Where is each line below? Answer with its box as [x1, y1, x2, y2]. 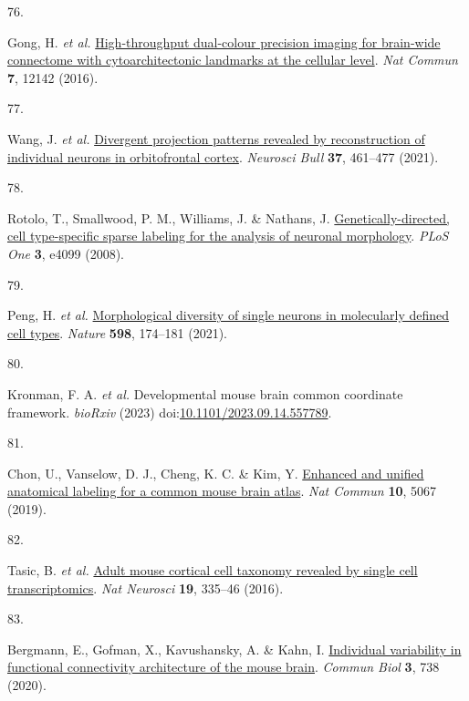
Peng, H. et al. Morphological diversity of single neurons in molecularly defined [7, 305, 450, 325]
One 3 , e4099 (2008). [7, 243, 124, 263]
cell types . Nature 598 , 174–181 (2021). [7, 323, 227, 342]
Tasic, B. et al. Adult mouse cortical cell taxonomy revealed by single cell [7, 561, 418, 580]
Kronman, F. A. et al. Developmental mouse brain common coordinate [7, 384, 403, 403]
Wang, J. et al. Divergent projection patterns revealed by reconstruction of [7, 129, 425, 148]
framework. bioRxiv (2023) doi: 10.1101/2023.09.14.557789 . [7, 402, 332, 421]
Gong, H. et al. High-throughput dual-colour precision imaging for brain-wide [7, 32, 441, 51]
